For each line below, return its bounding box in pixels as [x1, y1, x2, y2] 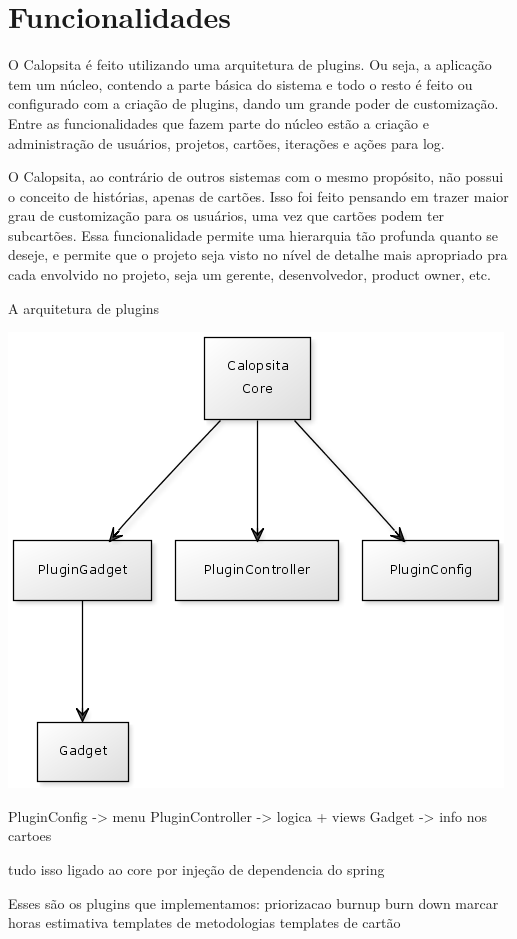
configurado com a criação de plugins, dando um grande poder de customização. [8, 93, 499, 114]
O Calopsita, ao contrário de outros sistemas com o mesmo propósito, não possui [8, 166, 504, 187]
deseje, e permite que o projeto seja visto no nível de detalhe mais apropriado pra [8, 244, 508, 265]
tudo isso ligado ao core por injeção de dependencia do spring [8, 859, 385, 880]
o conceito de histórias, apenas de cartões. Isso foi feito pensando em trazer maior [8, 185, 509, 206]
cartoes [8, 825, 52, 846]
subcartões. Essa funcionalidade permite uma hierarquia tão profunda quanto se [8, 224, 499, 245]
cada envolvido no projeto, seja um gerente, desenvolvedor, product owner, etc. [8, 264, 491, 285]
